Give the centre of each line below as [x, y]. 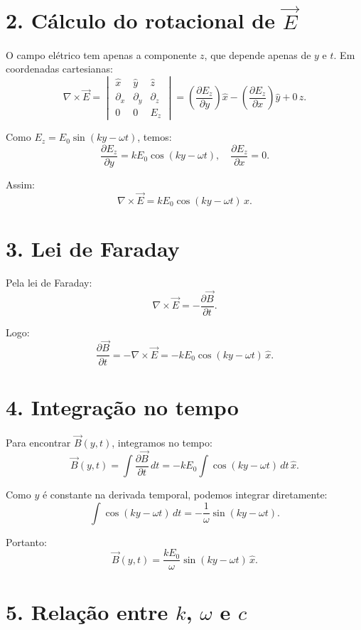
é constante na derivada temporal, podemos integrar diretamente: [185, 495]
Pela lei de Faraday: [49, 282]
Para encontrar [38, 442]
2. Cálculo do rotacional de [141, 20]
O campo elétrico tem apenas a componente [101, 54]
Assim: [20, 184]
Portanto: [26, 541]
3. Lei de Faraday [93, 248]
